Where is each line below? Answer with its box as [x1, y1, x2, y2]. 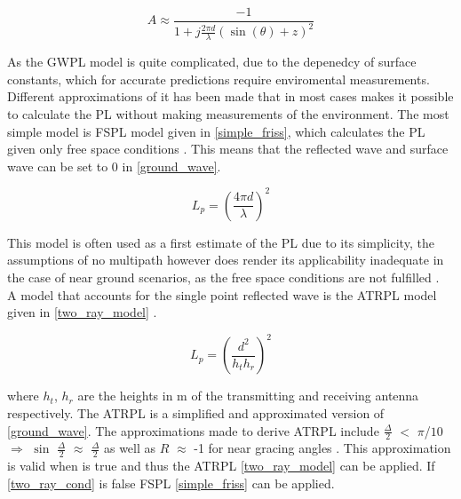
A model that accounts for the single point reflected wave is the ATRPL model [7, 285, 437, 304]
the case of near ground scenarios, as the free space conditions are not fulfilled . [7, 268, 440, 287]
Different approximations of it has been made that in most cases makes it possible [7, 87, 454, 106]
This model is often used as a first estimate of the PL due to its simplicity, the [7, 233, 434, 251]
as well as [103, 439, 156, 457]
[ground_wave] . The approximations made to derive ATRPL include [7, 421, 379, 440]
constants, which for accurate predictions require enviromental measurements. [7, 69, 430, 88]
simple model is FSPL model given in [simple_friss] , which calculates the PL [7, 122, 425, 140]
